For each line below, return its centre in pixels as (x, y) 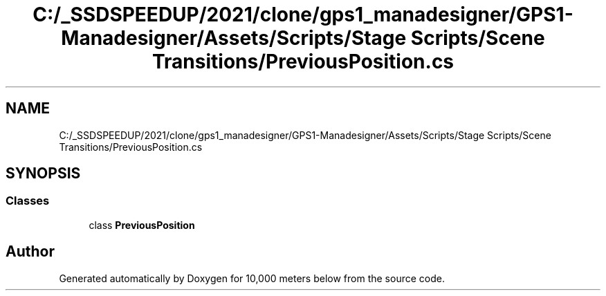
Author (30, 252)
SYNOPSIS (43, 174)
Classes (28, 201)
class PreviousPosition (142, 225)
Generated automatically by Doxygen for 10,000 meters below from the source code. (252, 278)
